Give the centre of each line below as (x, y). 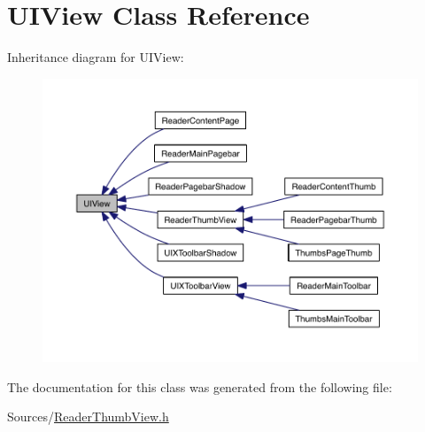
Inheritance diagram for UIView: (96, 57)
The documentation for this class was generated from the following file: (200, 386)
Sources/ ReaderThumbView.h (88, 417)
